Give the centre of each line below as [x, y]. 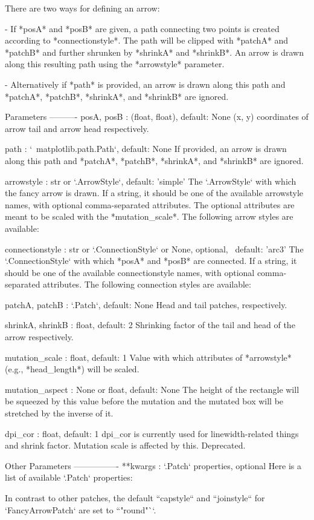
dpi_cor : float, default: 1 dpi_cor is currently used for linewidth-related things [152, 433]
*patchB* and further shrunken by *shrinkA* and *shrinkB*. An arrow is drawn [154, 52]
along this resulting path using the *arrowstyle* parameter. [115, 64]
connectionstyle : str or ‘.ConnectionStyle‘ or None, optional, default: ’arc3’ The [154, 248]
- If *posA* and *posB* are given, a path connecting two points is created [142, 28]
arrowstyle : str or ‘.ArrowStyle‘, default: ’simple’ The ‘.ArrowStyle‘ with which [151, 181]
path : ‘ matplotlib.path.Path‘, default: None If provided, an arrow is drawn [146, 149]
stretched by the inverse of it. [59, 413]
